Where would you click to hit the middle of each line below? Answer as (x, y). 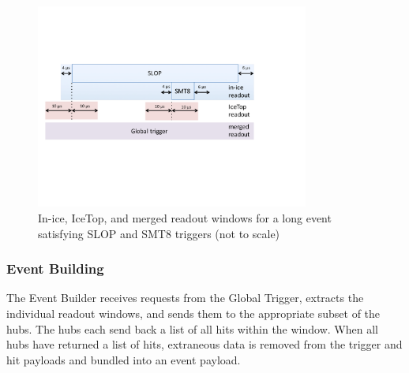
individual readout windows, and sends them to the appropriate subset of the (193, 313)
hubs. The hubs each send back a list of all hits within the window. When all (192, 328)
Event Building (55, 269)
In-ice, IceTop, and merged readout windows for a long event (185, 217)
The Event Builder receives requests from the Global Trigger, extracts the (185, 298)
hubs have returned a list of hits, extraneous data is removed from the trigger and (204, 344)
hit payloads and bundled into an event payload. (124, 359)
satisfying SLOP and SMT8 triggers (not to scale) (159, 233)
